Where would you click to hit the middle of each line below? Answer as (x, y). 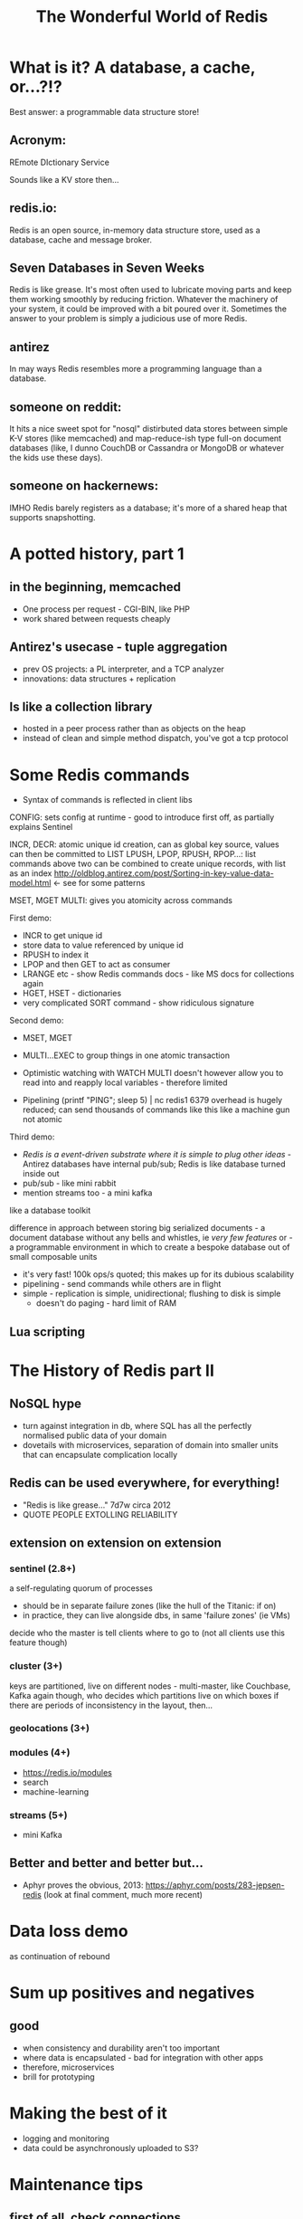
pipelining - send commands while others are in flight (122, 1284)
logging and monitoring (66, 2138)
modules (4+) (40, 1753)
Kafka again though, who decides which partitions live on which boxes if (144, 1695)
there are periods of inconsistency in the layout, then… (111, 1705)
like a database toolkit (50, 1211)
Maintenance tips (76, 2184)
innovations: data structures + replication (99, 678)
